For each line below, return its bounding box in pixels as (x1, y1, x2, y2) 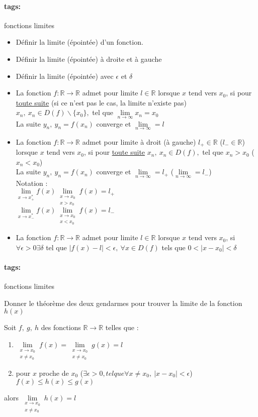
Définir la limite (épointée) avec (16, 70, 114, 81)
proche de (39, 368, 69, 378)
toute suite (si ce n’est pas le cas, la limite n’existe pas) (16, 97, 187, 108)
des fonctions (41, 322, 81, 333)
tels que (161, 242, 186, 252)
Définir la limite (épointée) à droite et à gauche (16, 53, 162, 64)
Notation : (16, 177, 48, 188)
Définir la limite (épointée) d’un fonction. (16, 37, 143, 47)
